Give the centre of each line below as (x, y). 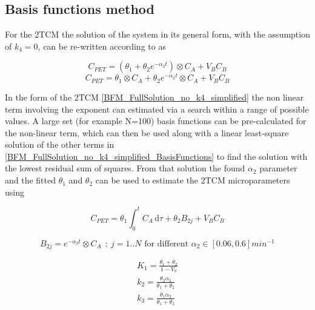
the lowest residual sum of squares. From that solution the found (125, 168)
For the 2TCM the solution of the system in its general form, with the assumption (157, 34)
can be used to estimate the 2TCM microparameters (193, 180)
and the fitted (31, 180)
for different (167, 244)
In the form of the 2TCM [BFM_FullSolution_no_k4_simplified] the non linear (154, 97)
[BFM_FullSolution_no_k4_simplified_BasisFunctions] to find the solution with (156, 156)
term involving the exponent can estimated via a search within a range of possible (157, 109)
